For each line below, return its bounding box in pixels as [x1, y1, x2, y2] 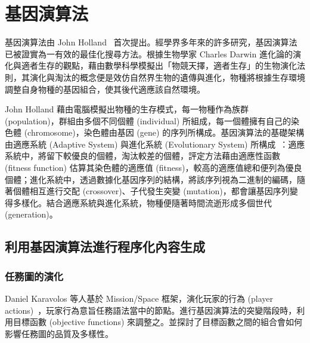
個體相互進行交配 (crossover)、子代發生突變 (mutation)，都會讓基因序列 [13, 185, 290, 197]
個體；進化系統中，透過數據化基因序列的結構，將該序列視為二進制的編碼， [5, 173, 297, 185]
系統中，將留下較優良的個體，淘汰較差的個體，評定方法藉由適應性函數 [5, 149, 280, 162]
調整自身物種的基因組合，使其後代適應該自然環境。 [5, 82, 205, 95]
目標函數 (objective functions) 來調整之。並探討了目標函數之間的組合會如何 [13, 316, 303, 328]
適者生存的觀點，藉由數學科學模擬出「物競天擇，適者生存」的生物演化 [21, 59, 297, 72]
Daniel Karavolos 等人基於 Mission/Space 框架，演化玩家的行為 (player [5, 292, 274, 305]
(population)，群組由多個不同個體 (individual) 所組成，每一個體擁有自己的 [5, 114, 291, 127]
